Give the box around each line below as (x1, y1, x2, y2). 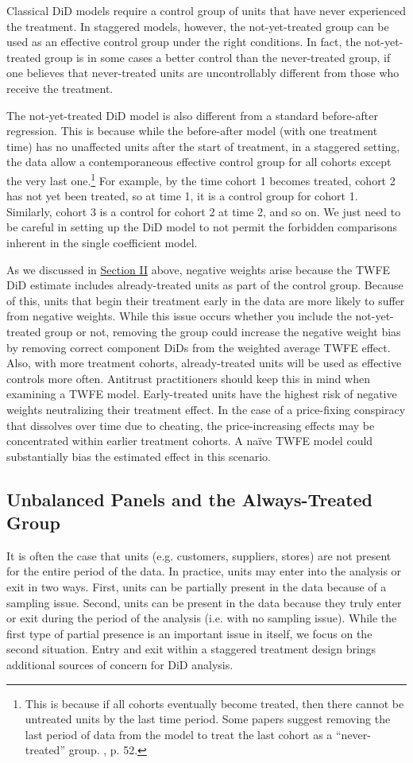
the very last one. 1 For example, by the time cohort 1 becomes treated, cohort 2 (6, 169, 396, 188)
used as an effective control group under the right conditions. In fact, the (6, 33, 361, 50)
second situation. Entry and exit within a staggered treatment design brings (6, 641, 376, 657)
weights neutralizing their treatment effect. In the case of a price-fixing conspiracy (6, 401, 406, 417)
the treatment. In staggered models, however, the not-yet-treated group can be (6, 17, 389, 34)
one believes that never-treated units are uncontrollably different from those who (6, 64, 399, 81)
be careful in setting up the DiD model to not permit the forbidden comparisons (6, 219, 397, 235)
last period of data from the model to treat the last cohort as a (25, 726, 333, 742)
